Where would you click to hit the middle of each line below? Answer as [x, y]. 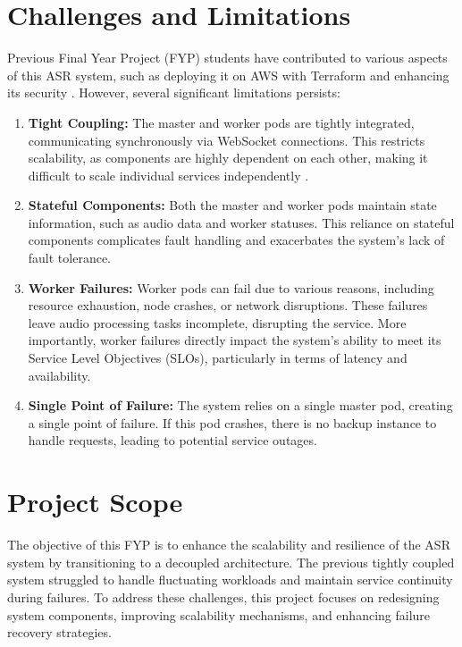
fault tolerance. [70, 258]
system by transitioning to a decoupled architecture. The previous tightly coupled [231, 562]
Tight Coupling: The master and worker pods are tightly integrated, [221, 122]
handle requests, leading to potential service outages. [172, 440]
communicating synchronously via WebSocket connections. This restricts [227, 140]
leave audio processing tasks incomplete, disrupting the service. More [217, 322]
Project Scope [95, 502]
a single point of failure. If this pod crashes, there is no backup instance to [232, 422]
